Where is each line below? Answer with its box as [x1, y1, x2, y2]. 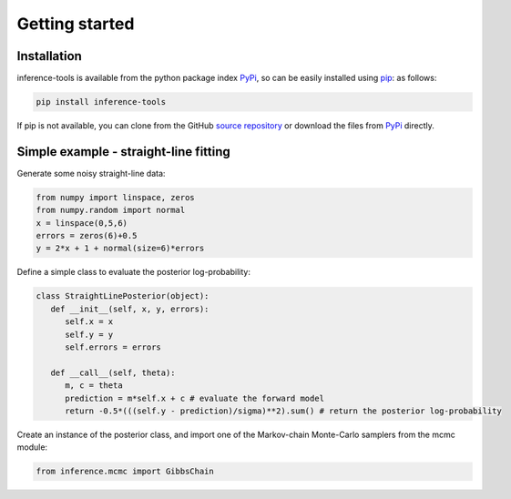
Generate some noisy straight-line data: [16, 168, 166, 178]
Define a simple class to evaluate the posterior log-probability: [16, 267, 250, 278]
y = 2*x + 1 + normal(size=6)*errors [36, 243, 205, 254]
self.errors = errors [65, 342, 161, 352]
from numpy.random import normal [36, 205, 186, 216]
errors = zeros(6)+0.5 [36, 230, 138, 241]
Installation [16, 48, 82, 64]
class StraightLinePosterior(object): [36, 291, 210, 301]
